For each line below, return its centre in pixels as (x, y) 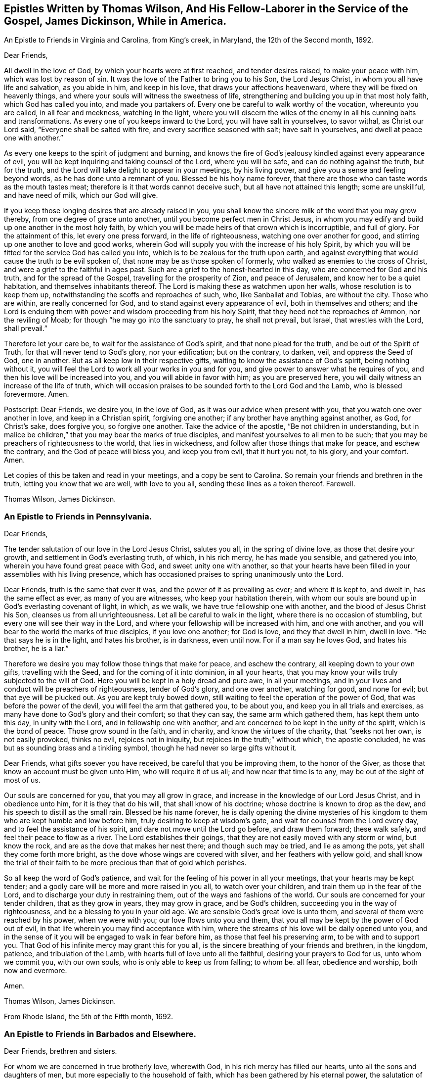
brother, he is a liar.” (36, 649)
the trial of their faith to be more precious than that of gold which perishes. (125, 863)
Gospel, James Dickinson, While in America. (115, 21)
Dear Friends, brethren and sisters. (61, 1051)
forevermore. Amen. (37, 394)
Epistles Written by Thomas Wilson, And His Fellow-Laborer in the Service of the (206, 9)
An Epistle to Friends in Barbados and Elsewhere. (100, 1034)
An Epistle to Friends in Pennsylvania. (78, 516)
